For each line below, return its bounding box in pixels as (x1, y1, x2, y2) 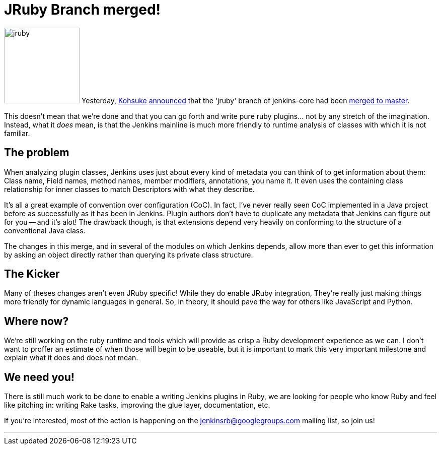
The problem (4, 146, 69, 159)
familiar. (4, 129, 30, 138)
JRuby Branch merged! (4, 1, 161, 18)
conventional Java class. (4, 226, 86, 235)
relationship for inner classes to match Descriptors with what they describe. (4, 184, 255, 194)
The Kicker (4, 268, 60, 281)
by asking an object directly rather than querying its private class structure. (4, 250, 253, 259)
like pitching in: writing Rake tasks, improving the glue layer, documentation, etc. (4, 401, 270, 410)
